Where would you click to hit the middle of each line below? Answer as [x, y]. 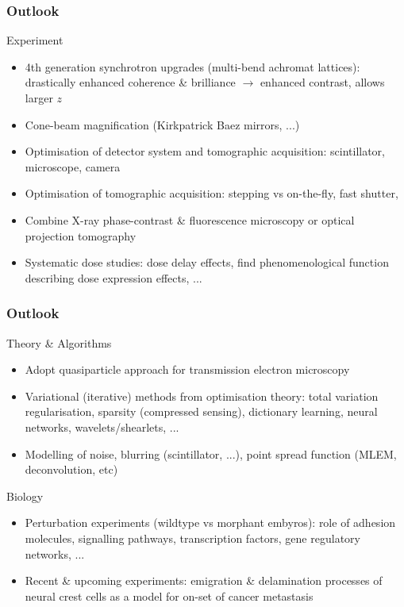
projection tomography [81, 235]
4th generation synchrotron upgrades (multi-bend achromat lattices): [192, 66]
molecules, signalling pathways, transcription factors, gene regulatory [192, 538]
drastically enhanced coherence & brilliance [130, 82]
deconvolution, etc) [71, 469]
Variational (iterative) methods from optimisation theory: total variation [202, 396]
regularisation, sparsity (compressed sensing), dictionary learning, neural [201, 411]
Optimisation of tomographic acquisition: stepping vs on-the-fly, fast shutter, [212, 193]
